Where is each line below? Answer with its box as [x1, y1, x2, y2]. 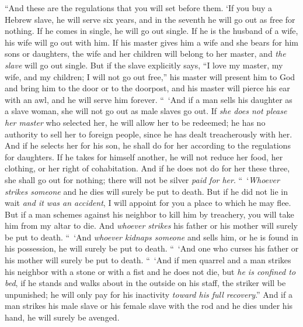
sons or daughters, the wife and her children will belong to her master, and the [5, 47, 286, 60]
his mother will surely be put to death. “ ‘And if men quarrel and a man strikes [5, 254, 291, 266]
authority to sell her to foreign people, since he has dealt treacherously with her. [5, 128, 292, 140]
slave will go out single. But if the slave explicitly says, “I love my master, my [5, 58, 283, 71]
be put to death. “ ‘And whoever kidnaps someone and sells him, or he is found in [5, 230, 298, 243]
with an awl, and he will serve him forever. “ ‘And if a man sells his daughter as [5, 93, 292, 105]
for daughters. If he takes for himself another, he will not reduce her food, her [5, 150, 283, 163]
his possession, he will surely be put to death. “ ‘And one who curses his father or [5, 242, 299, 254]
